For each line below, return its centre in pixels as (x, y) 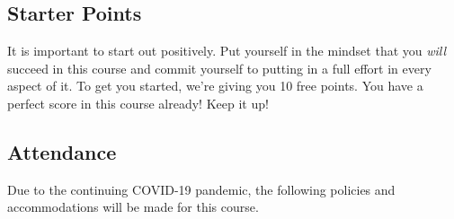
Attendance (62, 151)
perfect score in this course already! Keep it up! (138, 103)
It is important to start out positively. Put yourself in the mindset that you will (227, 51)
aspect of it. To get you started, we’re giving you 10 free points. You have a (215, 86)
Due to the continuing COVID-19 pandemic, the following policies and (201, 189)
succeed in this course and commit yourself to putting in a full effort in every (219, 68)
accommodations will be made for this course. (133, 207)
